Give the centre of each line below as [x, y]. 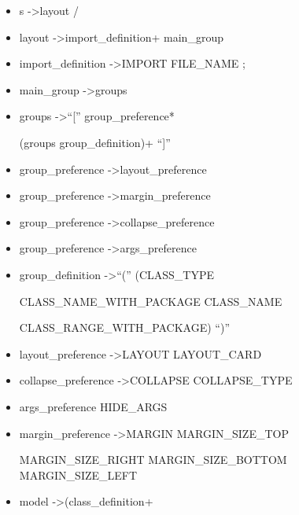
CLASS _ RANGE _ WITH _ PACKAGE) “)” [125, 327]
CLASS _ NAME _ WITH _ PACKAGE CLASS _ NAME [151, 301]
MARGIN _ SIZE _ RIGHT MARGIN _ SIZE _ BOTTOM [153, 460]
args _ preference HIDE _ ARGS [93, 406]
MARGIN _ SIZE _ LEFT [78, 475]
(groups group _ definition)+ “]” [95, 142]
